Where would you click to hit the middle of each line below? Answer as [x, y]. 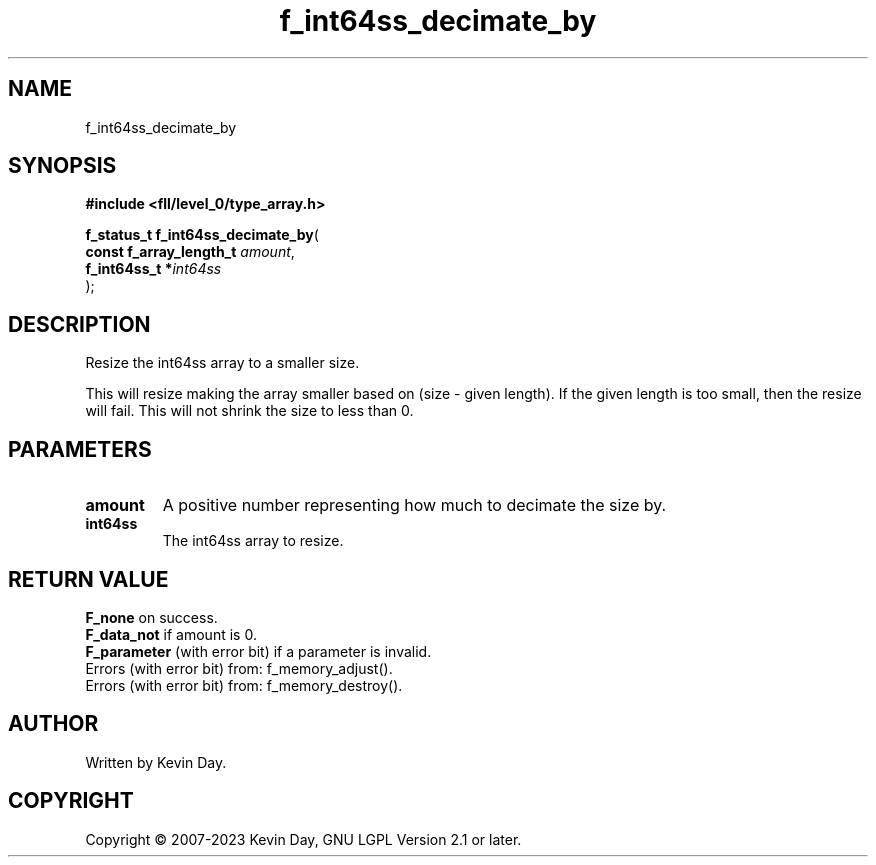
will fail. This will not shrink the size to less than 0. [249, 411]
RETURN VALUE [88, 579]
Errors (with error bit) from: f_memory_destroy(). [244, 685]
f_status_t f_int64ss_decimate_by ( [202, 235]
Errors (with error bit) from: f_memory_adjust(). [239, 668]
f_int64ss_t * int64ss [153, 269]
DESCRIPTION [79, 324]
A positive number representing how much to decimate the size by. [414, 505]
